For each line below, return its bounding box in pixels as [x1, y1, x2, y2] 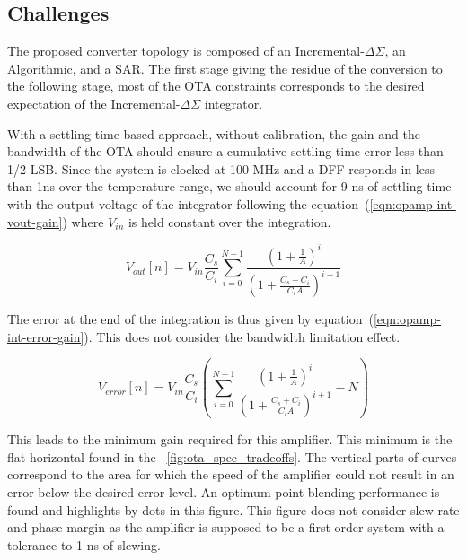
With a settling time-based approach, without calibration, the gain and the [7, 124, 420, 143]
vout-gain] [7, 212, 63, 231]
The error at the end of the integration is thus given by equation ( [7, 310, 374, 328]
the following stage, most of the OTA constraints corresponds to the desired [7, 76, 425, 95]
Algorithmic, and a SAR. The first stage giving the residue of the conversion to [7, 58, 443, 77]
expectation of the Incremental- [7, 93, 181, 112]
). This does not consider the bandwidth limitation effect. [84, 327, 401, 346]
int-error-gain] [7, 327, 84, 346]
